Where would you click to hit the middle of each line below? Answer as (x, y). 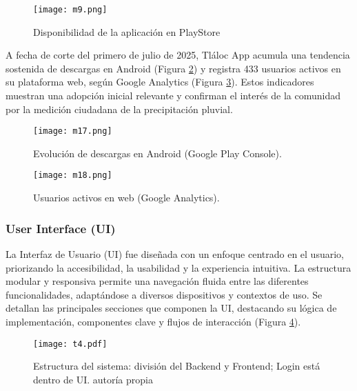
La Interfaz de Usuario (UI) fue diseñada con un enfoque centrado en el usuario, (175, 253)
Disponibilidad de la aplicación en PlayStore (127, 31)
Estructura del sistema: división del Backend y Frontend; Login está (177, 366)
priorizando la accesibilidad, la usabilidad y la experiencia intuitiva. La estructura (178, 267)
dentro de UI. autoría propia (93, 379)
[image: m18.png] (73, 176)
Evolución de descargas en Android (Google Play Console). (157, 153)
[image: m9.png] (70, 10)
